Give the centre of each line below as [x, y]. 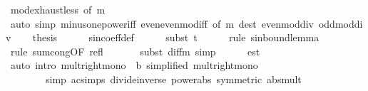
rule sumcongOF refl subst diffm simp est [135, 51]
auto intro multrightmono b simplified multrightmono [134, 65]
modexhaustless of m [58, 9]
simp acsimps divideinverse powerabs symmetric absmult [173, 79]
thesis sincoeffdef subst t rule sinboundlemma [176, 37]
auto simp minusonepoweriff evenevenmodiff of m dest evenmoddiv [162, 23]
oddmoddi [341, 23]
